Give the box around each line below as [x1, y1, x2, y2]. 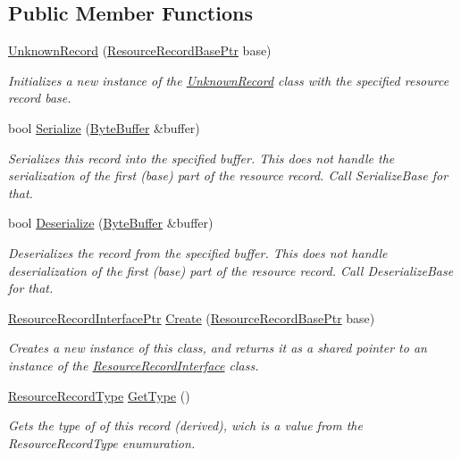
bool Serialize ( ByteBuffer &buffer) [8, 118, 200, 137]
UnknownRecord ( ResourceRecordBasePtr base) [8, 41, 272, 60]
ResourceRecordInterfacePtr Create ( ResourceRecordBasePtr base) [8, 308, 375, 327]
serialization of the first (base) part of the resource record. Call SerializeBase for [8, 166, 448, 185]
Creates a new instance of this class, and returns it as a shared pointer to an [8, 338, 427, 357]
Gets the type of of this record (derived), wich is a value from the [8, 416, 363, 435]
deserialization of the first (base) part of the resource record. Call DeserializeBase [8, 261, 454, 279]
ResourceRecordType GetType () [8, 386, 190, 404]
